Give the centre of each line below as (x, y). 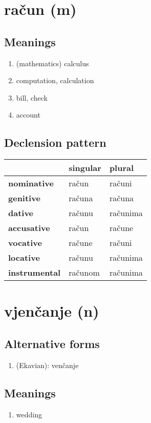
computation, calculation (55, 80)
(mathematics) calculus (52, 63)
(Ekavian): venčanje (47, 365)
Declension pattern (55, 142)
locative (24, 258)
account (28, 115)
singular (85, 168)
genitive (24, 198)
